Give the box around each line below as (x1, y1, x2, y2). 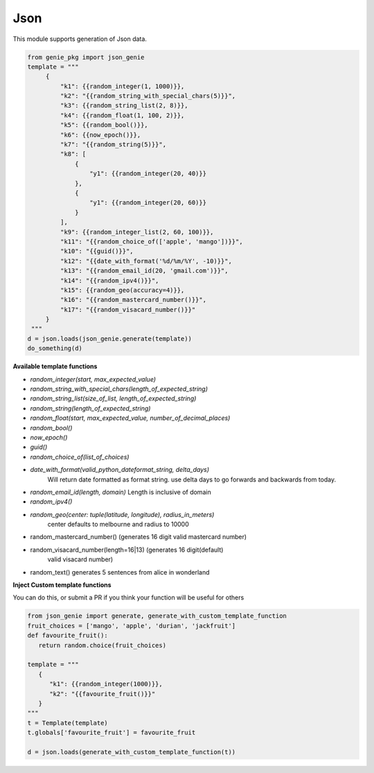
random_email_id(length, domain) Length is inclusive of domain (30, 488, 211, 496)
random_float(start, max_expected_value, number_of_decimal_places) (30, 414, 231, 423)
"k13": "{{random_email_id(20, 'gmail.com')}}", (60, 267, 229, 275)
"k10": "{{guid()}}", (60, 247, 134, 255)
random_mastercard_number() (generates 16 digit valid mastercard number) (30, 533, 247, 541)
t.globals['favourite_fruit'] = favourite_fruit (27, 729, 196, 737)
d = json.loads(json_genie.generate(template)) (27, 334, 192, 343)
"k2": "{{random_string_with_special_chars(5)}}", (60, 92, 236, 100)
